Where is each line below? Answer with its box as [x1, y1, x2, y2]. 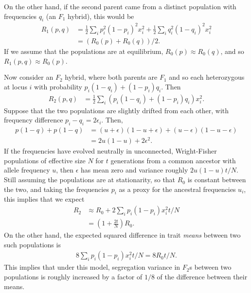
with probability [34, 81, 82, 91]
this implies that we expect [4, 194, 85, 204]
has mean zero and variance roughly [81, 165, 188, 175]
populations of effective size [4, 155, 86, 165]
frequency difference [4, 115, 63, 125]
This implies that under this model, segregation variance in [4, 262, 180, 272]
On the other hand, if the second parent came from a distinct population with [4, 1, 236, 11]
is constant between [187, 174, 246, 185]
